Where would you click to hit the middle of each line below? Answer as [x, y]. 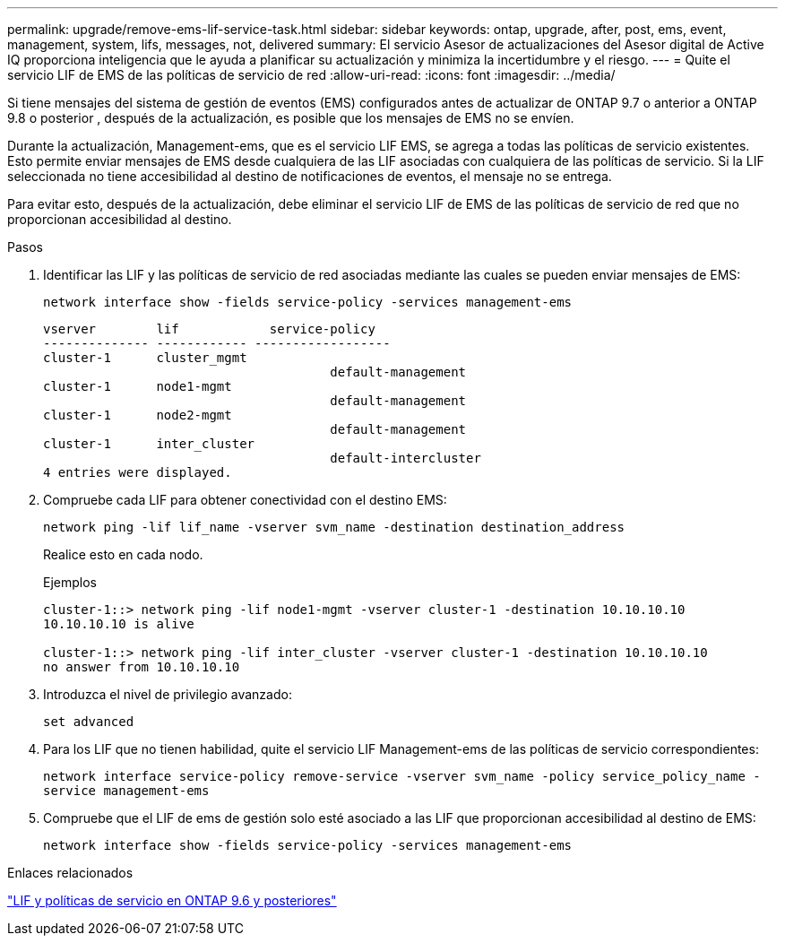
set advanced [89, 722]
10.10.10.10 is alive [119, 624]
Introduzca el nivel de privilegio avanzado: [168, 694]
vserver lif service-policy [209, 329]
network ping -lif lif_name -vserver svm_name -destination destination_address [334, 527]
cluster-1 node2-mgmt [138, 415]
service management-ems [126, 791]
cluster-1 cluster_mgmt [145, 358]
